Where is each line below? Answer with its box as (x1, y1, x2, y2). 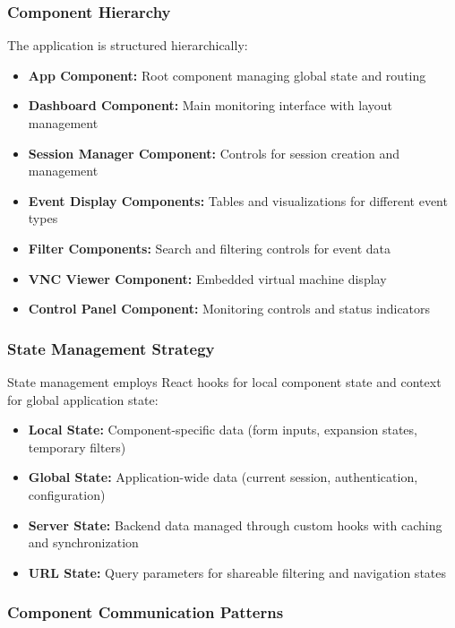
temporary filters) (28, 437, 126, 456)
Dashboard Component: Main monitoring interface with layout (28, 96, 393, 115)
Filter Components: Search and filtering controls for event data (28, 238, 391, 257)
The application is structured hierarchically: (7, 36, 248, 55)
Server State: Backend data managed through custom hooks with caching (28, 515, 442, 534)
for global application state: (7, 390, 159, 409)
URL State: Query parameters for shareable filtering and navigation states (28, 563, 447, 581)
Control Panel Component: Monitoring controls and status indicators (28, 299, 431, 318)
